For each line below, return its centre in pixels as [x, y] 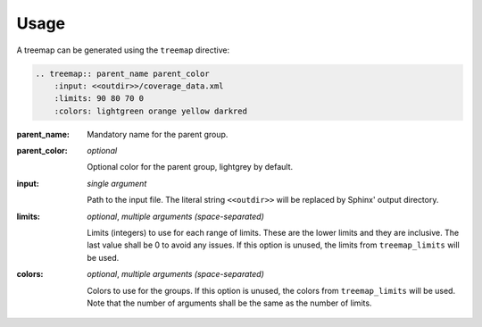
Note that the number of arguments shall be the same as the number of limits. [229, 303]
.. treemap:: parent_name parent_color [122, 73]
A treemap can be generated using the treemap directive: [123, 50]
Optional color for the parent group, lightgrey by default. [190, 167]
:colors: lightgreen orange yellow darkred [150, 111]
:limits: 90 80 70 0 [99, 99]
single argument [117, 183]
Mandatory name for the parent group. [158, 134]
